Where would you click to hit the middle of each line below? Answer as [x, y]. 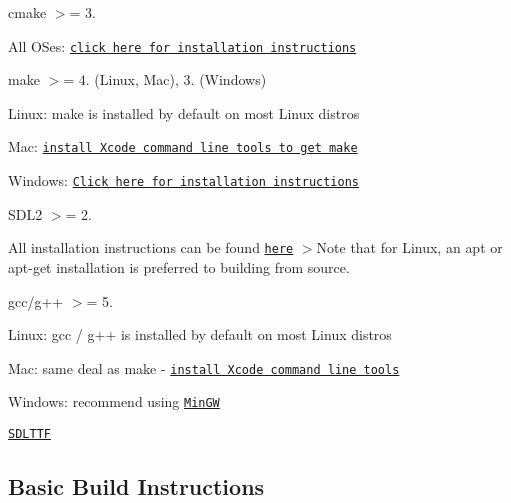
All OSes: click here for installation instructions [182, 45]
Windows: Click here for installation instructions [183, 180]
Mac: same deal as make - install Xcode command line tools [204, 367]
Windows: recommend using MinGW [114, 401]
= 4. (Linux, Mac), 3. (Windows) [165, 79]
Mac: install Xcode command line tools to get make [183, 146]
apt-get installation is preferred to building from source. [179, 267]
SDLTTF [29, 434]
